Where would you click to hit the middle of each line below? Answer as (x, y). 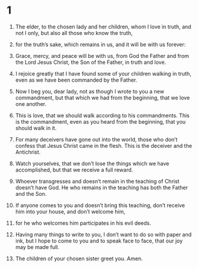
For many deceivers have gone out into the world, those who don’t (96, 139)
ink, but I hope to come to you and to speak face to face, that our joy (99, 241)
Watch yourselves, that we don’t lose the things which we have (92, 163)
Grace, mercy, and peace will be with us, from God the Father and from (102, 56)
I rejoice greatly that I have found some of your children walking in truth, (103, 73)
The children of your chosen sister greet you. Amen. (79, 259)
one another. (31, 104)
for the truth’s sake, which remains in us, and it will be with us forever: (100, 44)
